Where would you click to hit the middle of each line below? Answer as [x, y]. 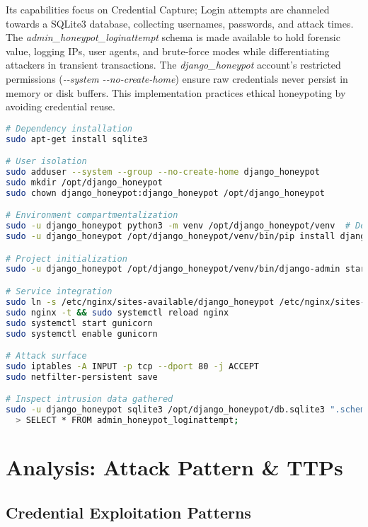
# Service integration [59, 291]
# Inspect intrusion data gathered [90, 399]
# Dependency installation [69, 128]
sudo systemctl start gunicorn [79, 323]
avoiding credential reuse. [61, 106]
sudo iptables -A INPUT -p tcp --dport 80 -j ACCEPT [133, 366]
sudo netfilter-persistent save [82, 377]
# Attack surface [46, 356]
